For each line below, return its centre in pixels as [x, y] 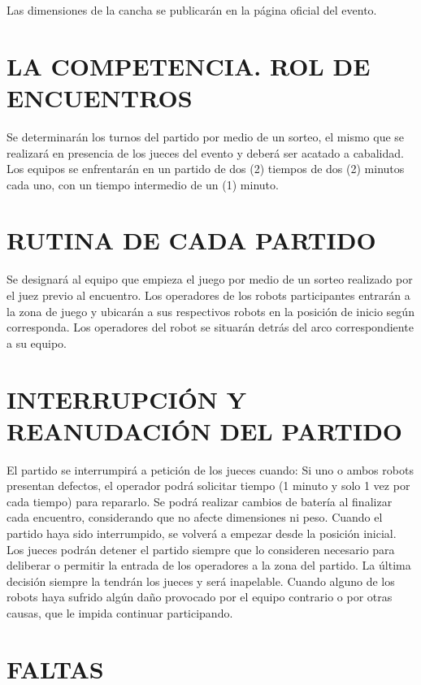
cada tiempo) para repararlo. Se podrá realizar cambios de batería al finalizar [200, 501]
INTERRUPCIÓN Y [127, 399]
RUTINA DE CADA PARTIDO [191, 240]
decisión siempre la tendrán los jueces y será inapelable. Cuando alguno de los [201, 581]
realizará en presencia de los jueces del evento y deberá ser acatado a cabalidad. [205, 152]
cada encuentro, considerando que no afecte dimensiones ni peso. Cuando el [195, 517]
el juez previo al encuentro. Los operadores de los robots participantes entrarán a [208, 295]
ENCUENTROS [100, 97]
